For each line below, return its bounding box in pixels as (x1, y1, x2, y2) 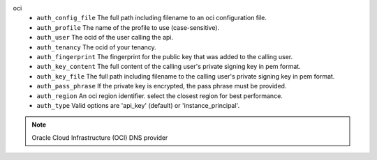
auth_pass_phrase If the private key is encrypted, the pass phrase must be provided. (36, 82, 287, 90)
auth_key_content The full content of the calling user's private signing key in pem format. (36, 63, 301, 71)
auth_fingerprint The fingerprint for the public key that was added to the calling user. (36, 52, 293, 61)
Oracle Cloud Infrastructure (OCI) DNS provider (31, 133, 168, 142)
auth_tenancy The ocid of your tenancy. (36, 42, 156, 51)
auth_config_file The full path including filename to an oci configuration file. (36, 14, 267, 22)
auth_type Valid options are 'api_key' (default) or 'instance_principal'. (36, 101, 240, 109)
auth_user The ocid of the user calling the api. (36, 33, 174, 42)
